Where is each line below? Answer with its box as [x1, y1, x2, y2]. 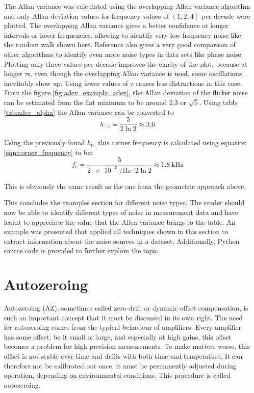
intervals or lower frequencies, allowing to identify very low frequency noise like [4, 29, 241, 40]
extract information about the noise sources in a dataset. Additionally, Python [4, 236, 240, 246]
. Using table [199, 97, 238, 107]
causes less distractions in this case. [135, 78, 242, 88]
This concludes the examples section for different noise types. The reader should [4, 197, 245, 208]
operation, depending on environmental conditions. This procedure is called [4, 370, 230, 380]
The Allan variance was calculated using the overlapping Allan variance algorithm [4, 1, 250, 11]
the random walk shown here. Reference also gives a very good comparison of [4, 39, 236, 50]
